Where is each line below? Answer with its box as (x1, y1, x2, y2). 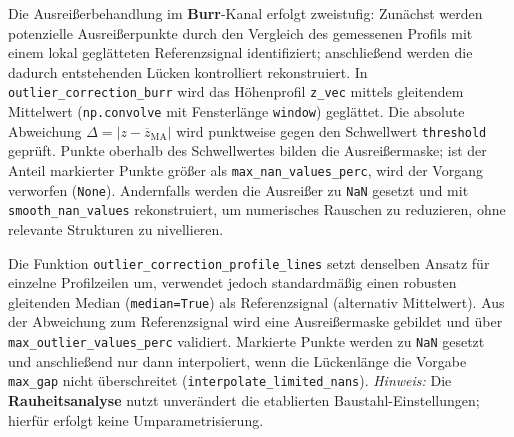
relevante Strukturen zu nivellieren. (8, 218, 224, 239)
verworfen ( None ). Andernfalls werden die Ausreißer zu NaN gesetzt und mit (8, 179, 469, 200)
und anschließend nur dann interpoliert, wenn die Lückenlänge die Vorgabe (8, 350, 467, 371)
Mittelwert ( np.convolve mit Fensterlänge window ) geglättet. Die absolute (8, 101, 465, 122)
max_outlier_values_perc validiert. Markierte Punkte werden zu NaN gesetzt (8, 331, 485, 351)
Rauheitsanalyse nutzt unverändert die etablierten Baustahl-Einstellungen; (8, 389, 480, 410)
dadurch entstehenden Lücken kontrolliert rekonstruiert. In (8, 61, 368, 82)
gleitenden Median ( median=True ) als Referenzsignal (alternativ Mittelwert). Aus (8, 291, 505, 312)
